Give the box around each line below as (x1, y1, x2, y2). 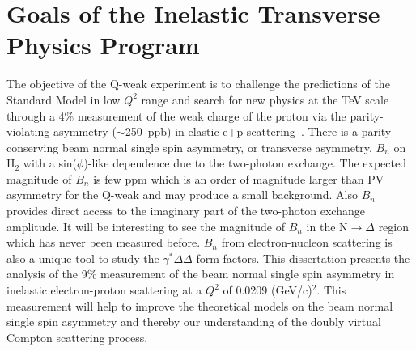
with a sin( (23, 154, 78, 171)
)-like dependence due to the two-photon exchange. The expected (83, 154, 406, 171)
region (378, 218, 410, 235)
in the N (306, 218, 348, 235)
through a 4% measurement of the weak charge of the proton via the (6, 107, 346, 124)
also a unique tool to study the (6, 249, 159, 266)
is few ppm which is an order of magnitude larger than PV (93, 170, 384, 187)
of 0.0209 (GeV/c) (223, 281, 312, 298)
